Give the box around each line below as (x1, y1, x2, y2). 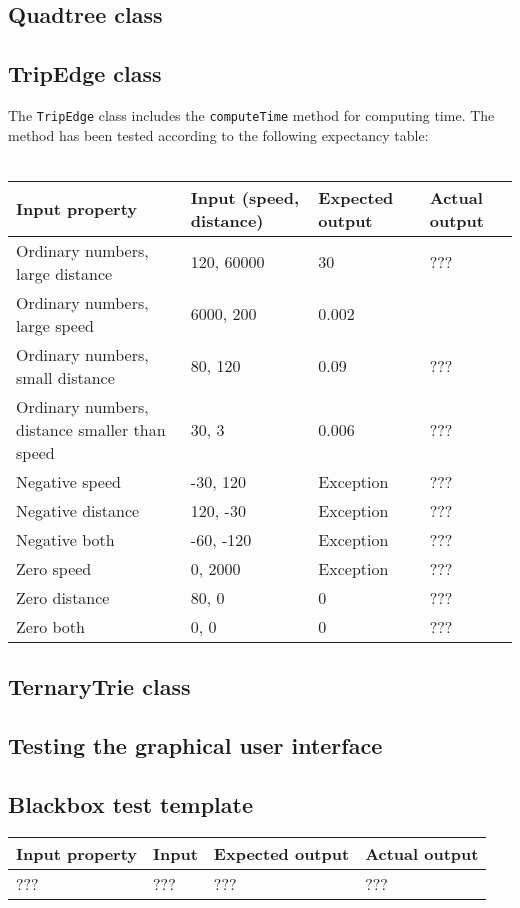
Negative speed (16, 469, 121, 493)
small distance (16, 365, 115, 389)
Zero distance (16, 585, 110, 609)
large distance (16, 261, 113, 285)
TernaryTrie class (8, 671, 191, 702)
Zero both (16, 614, 85, 638)
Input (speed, (190, 185, 300, 209)
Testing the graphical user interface (8, 730, 383, 760)
